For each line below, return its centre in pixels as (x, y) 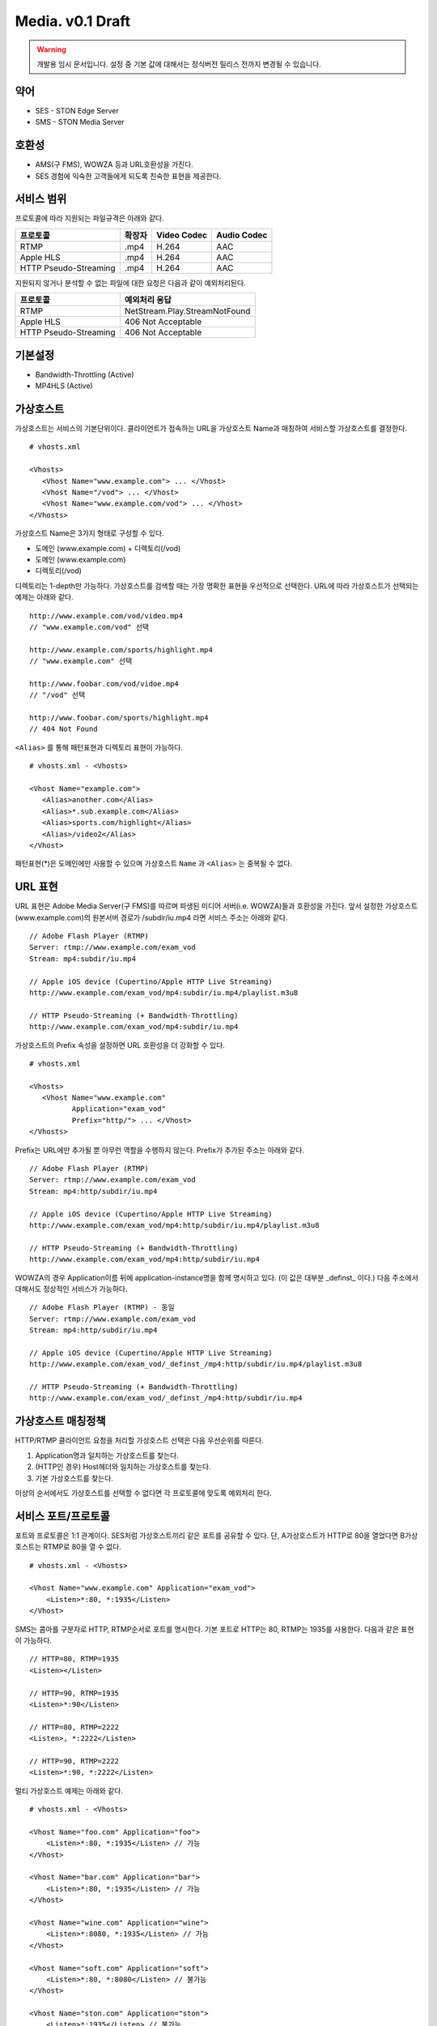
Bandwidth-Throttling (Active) (85, 374)
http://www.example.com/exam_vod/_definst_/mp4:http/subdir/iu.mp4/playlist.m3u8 (196, 1364)
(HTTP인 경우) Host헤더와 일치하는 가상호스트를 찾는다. (123, 1467)
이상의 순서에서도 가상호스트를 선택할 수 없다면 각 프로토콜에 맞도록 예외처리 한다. (144, 1493)
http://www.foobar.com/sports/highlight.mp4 (119, 718)
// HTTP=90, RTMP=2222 (74, 1761)
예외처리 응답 (148, 300)
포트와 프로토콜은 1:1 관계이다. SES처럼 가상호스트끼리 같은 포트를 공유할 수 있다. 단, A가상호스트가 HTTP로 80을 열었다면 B (210, 1535)
